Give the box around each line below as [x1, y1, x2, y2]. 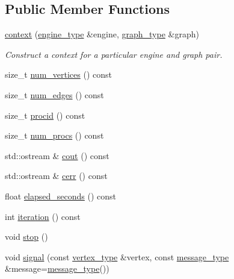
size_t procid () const [5, 108, 85, 121]
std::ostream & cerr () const [5, 169, 108, 182]
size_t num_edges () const [5, 88, 104, 101]
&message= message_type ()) [5, 262, 109, 275]
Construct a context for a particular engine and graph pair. [5, 48, 223, 60]
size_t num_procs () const [5, 129, 104, 142]
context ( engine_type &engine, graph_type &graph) [5, 28, 199, 40]
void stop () [5, 230, 48, 243]
